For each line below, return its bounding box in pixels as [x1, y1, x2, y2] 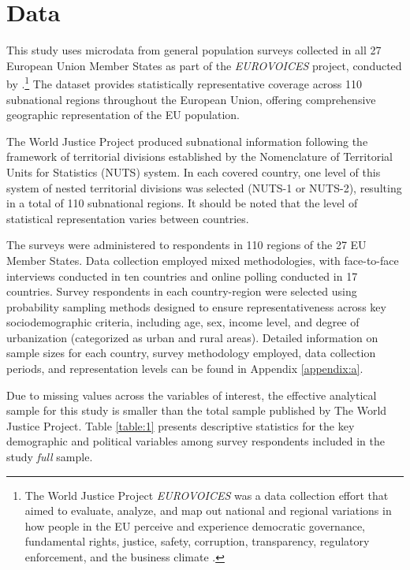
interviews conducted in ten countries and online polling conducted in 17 [6, 267, 358, 284]
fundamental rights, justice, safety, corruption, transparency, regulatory [24, 533, 370, 550]
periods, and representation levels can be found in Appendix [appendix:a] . [6, 360, 363, 377]
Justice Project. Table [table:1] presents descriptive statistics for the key [6, 417, 355, 434]
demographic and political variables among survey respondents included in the [6, 433, 386, 449]
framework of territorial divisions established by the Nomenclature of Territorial [6, 148, 393, 165]
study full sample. [6, 449, 93, 465]
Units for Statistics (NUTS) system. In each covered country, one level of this [6, 163, 381, 180]
